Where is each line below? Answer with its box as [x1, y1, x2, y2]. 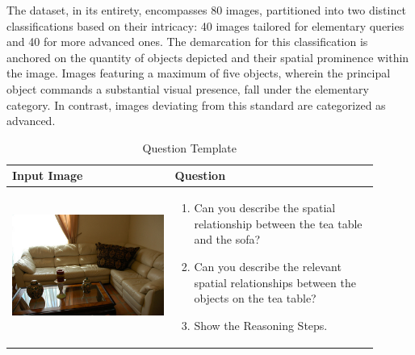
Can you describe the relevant [194, 257, 342, 274]
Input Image [12, 167, 83, 184]
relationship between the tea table [194, 215, 363, 232]
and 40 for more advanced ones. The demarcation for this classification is [6, 33, 368, 50]
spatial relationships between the [194, 274, 356, 290]
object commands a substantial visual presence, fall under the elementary [6, 80, 369, 97]
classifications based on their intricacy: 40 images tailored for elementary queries [6, 17, 405, 34]
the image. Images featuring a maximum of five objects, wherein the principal [6, 65, 391, 81]
